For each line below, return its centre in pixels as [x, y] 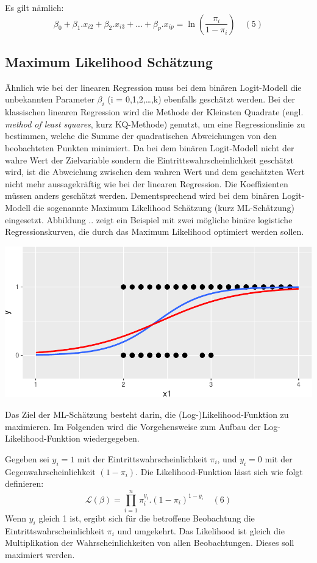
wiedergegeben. [111, 438]
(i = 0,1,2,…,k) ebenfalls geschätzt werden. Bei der [201, 99]
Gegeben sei [27, 458]
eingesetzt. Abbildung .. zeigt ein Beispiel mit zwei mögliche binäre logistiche [149, 219]
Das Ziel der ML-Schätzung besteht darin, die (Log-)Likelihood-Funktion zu [147, 414]
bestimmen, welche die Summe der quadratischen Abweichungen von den [141, 136]
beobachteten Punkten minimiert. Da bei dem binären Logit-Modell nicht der [150, 147]
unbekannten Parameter [50, 99]
